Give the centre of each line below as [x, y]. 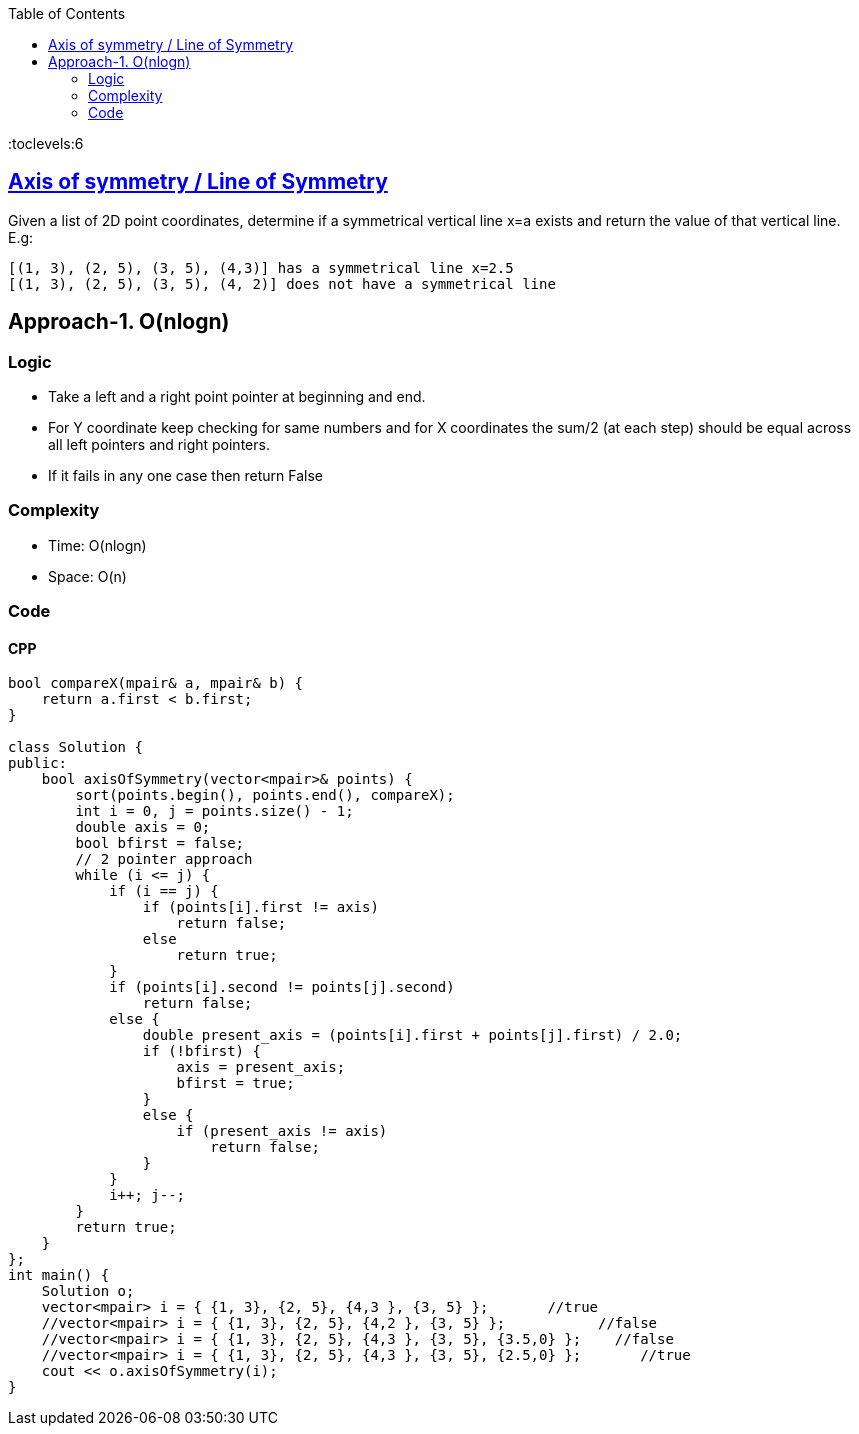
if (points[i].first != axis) [260, 907]
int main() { [59, 1275]
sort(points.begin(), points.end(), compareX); [265, 795]
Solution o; [88, 1291]
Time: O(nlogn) [97, 545]
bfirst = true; [235, 1083]
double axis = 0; [143, 827]
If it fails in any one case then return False [186, 476]
